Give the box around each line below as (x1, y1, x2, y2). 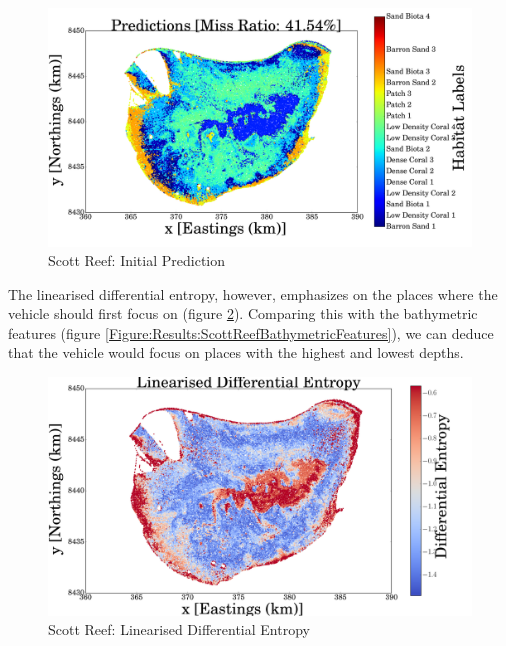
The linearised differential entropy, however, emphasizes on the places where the (8, 283, 498, 304)
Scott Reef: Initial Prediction (48, 250, 226, 271)
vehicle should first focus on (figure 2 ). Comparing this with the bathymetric (8, 303, 478, 324)
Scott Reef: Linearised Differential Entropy (48, 619, 310, 640)
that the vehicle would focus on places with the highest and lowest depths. (8, 342, 464, 363)
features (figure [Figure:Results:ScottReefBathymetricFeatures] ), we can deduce (8, 322, 494, 343)
